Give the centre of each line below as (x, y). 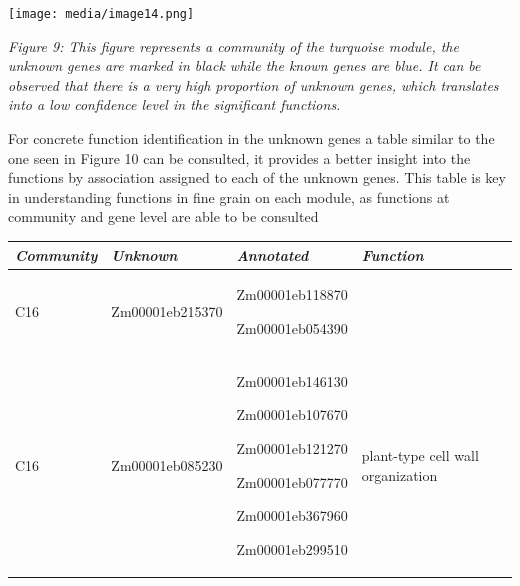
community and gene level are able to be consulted (163, 216)
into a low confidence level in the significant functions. (174, 104)
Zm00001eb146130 (292, 380)
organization (399, 474)
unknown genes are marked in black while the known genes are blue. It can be (244, 65)
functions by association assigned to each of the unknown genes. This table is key (257, 177)
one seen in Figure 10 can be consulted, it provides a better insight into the (239, 157)
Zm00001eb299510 (292, 548)
